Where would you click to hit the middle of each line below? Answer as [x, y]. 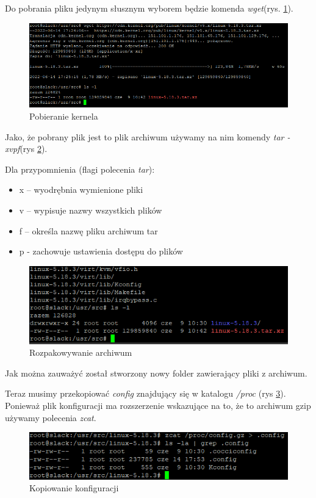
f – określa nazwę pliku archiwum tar [88, 230]
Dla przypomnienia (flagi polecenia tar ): [80, 169]
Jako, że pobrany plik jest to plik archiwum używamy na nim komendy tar [145, 136]
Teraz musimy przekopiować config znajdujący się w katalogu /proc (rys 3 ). [145, 393]
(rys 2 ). [34, 149]
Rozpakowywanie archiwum [81, 352]
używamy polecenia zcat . [51, 417]
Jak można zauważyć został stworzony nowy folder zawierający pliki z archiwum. [156, 373]
